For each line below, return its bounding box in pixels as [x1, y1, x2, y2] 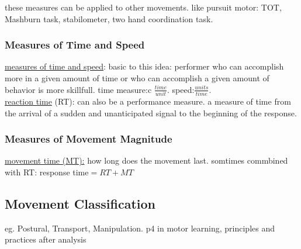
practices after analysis [5, 233, 87, 245]
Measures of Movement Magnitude [5, 132, 172, 146]
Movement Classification [5, 194, 155, 212]
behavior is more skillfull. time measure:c [5, 83, 152, 95]
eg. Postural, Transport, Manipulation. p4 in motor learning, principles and [5, 222, 275, 234]
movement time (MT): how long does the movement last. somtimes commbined [5, 154, 288, 167]
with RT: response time [5, 165, 89, 178]
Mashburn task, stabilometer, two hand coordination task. [5, 12, 213, 25]
